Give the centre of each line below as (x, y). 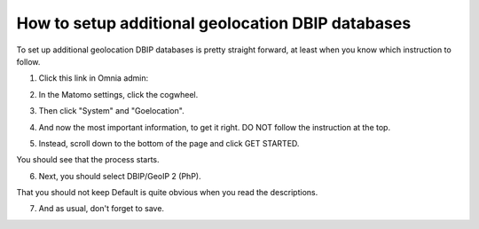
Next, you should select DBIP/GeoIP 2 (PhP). (120, 176)
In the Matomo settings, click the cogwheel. (118, 94)
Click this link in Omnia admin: (94, 78)
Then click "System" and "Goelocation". (112, 111)
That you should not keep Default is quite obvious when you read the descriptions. (167, 193)
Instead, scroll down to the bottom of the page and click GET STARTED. (169, 143)
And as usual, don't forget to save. (101, 209)
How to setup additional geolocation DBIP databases (214, 23)
